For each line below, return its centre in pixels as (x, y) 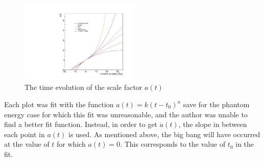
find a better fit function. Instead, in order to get (81, 124)
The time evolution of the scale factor (83, 87)
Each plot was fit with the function (59, 104)
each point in (25, 134)
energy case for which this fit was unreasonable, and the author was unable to (126, 114)
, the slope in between (213, 124)
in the (245, 144)
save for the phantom (216, 104)
